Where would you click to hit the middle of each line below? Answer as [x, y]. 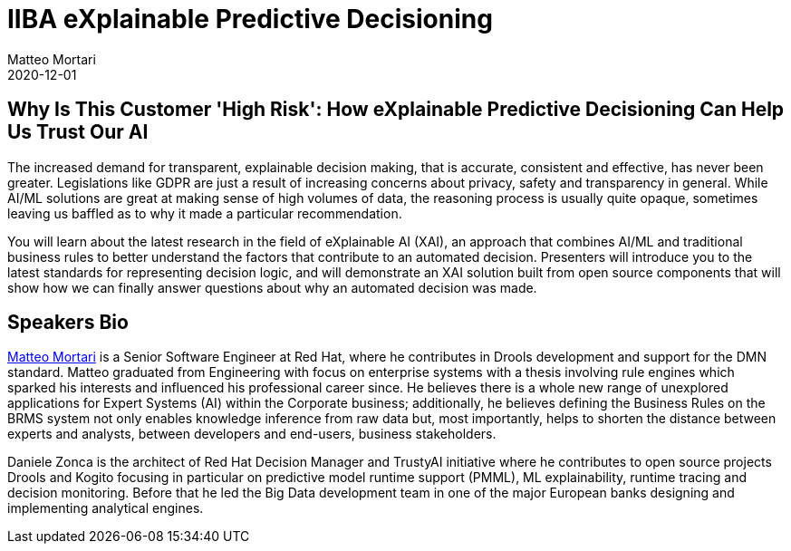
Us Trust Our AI [78, 132]
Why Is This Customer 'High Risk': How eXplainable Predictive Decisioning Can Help [396, 110]
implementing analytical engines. [106, 508]
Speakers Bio [68, 323]
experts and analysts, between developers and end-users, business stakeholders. [252, 434]
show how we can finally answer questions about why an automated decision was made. [272, 287]
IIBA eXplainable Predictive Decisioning [250, 19]
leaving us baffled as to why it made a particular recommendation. [205, 213]
